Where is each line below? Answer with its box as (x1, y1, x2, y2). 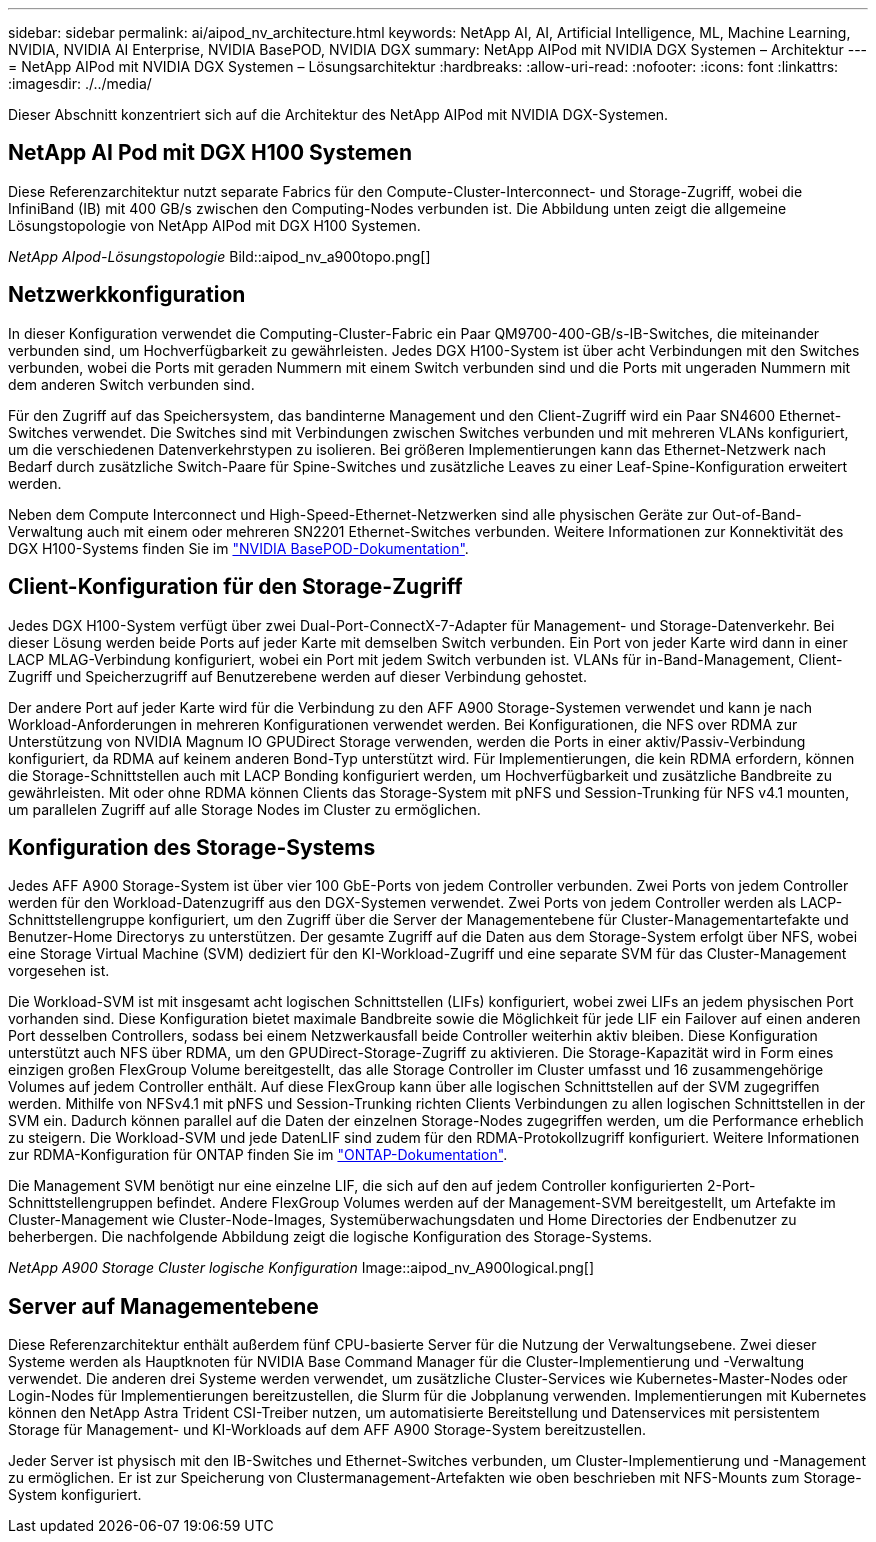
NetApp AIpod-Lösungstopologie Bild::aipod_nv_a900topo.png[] (8, 247, 431, 265)
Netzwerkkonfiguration (8, 282, 246, 308)
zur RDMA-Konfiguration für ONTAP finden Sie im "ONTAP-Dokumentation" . (8, 1146, 508, 1164)
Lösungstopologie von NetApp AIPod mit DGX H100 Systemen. (8, 216, 421, 234)
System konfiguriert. (8, 1486, 142, 1504)
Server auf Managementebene (8, 1293, 319, 1319)
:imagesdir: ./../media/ (8, 75, 152, 92)
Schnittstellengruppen (8, 1194, 153, 1212)
